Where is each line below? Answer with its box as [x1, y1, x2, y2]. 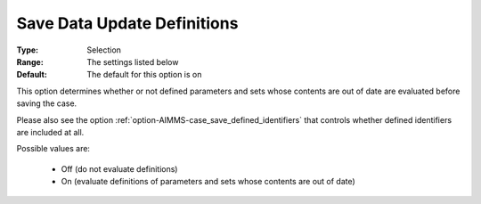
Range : [16, 56, 44, 67]
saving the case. [16, 98, 77, 109]
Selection [86, 45, 122, 55]
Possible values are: [16, 143, 91, 154]
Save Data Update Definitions [16, 13, 239, 33]
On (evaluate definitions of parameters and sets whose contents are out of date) [61, 176, 355, 187]
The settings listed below [86, 56, 179, 67]
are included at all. [16, 126, 85, 137]
